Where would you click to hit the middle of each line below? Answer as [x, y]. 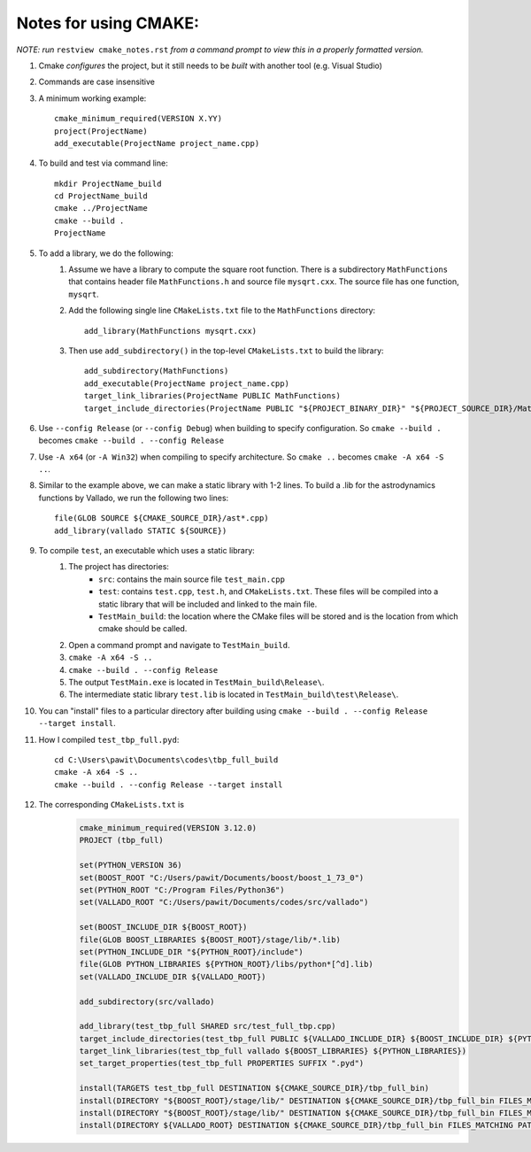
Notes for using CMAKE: [108, 23]
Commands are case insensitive [96, 82]
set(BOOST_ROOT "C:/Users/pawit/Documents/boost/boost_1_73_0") [222, 878]
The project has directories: [119, 567]
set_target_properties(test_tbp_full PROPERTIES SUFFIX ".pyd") [222, 1063]
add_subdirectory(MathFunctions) [157, 371]
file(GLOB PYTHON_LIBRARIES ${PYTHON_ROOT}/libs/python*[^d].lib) [226, 964]
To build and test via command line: [103, 163]
